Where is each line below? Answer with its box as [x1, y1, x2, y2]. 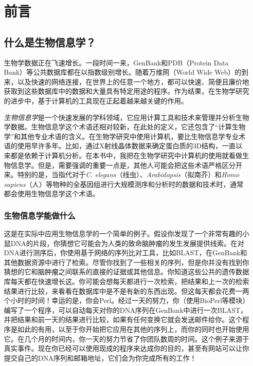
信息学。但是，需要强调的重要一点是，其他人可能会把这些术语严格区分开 [10, 160, 242, 170]
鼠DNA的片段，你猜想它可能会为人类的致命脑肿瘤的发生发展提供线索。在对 [4, 238, 244, 248]
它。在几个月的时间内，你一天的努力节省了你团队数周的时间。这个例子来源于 [4, 333, 249, 344]
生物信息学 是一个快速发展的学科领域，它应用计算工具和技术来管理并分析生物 [4, 112, 249, 122]
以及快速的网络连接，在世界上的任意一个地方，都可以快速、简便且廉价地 [17, 76, 249, 86]
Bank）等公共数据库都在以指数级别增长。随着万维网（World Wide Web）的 [4, 67, 242, 77]
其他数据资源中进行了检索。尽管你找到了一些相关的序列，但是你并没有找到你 [4, 257, 249, 267]
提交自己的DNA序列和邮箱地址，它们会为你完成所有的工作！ [4, 352, 197, 363]
